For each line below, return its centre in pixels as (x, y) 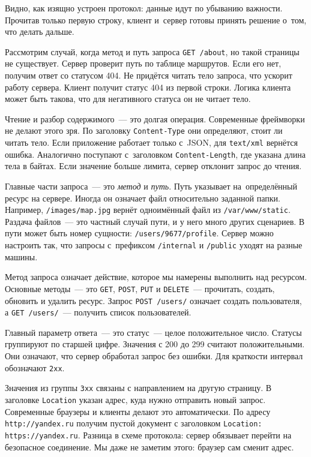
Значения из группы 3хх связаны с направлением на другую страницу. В (138, 388)
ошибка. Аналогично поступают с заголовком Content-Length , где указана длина (155, 154)
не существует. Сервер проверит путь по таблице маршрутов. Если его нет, (143, 63)
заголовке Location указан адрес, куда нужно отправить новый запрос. (135, 399)
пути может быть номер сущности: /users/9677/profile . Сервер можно (139, 233)
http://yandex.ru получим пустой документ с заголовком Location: (134, 423)
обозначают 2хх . (35, 367)
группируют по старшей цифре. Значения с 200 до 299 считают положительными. (155, 344)
